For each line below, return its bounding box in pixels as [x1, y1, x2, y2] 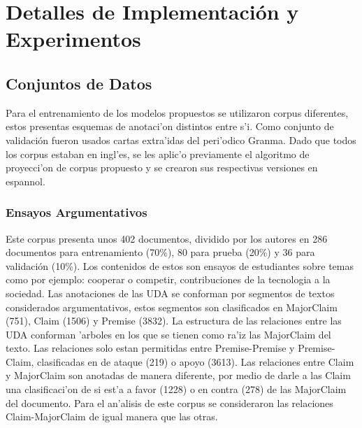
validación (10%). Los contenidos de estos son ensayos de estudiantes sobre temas [6, 258, 354, 273]
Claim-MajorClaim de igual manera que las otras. [6, 409, 218, 424]
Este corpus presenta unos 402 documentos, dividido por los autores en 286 [6, 231, 328, 245]
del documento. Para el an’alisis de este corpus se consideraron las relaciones [6, 395, 333, 410]
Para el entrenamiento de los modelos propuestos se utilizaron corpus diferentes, [6, 105, 349, 120]
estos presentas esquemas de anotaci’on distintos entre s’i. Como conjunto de [6, 119, 334, 134]
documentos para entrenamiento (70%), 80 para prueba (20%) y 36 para [6, 245, 315, 259]
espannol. [6, 173, 45, 188]
